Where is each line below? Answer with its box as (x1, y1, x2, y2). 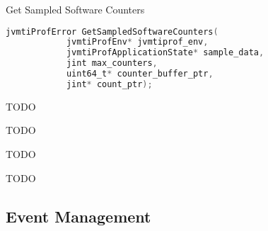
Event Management (6, 205, 151, 227)
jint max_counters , (66, 58, 158, 69)
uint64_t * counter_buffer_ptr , (66, 69, 214, 79)
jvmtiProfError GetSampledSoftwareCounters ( (6, 26, 219, 37)
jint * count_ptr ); (66, 79, 153, 89)
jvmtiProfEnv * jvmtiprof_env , (66, 37, 209, 47)
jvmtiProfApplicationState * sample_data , (66, 47, 264, 58)
